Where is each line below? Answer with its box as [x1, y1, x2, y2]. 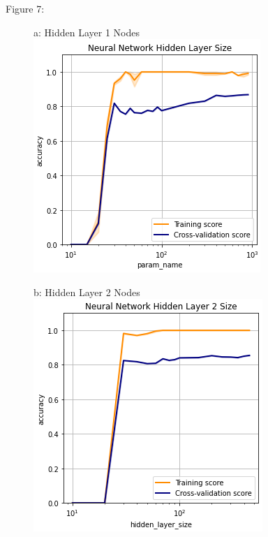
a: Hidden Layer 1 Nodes [33, 24, 140, 39]
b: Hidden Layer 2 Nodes [33, 284, 140, 299]
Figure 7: [6, 1, 45, 15]
